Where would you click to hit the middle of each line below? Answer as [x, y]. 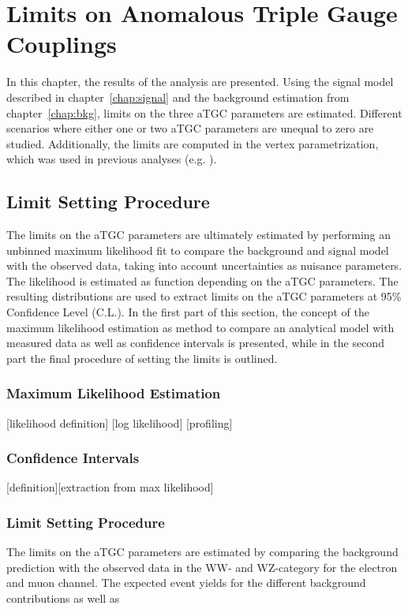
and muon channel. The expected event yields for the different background [186, 583]
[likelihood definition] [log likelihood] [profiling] [120, 422]
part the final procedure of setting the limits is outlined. [142, 358]
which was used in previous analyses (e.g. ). [112, 159]
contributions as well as [63, 598]
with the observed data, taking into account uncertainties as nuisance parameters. [204, 265]
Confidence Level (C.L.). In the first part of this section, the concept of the [188, 312]
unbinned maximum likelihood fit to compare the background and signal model [198, 250]
